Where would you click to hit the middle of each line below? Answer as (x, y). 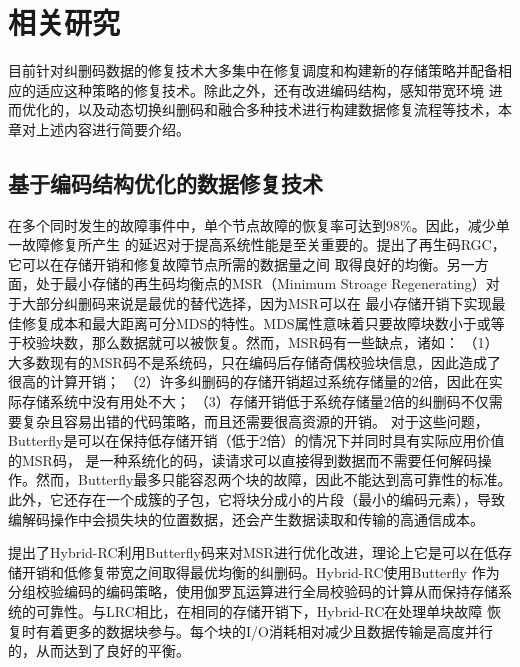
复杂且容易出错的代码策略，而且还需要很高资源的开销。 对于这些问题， (255, 420)
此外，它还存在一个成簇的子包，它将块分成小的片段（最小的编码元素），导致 (256, 499)
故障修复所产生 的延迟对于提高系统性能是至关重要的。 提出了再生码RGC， (263, 244)
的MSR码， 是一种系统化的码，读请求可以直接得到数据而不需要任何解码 (243, 459)
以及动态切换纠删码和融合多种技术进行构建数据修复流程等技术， (287, 109)
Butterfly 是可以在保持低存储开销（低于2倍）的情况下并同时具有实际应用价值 (256, 440)
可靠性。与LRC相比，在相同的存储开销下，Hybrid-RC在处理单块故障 (259, 610)
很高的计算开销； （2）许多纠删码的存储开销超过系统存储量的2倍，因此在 (248, 381)
